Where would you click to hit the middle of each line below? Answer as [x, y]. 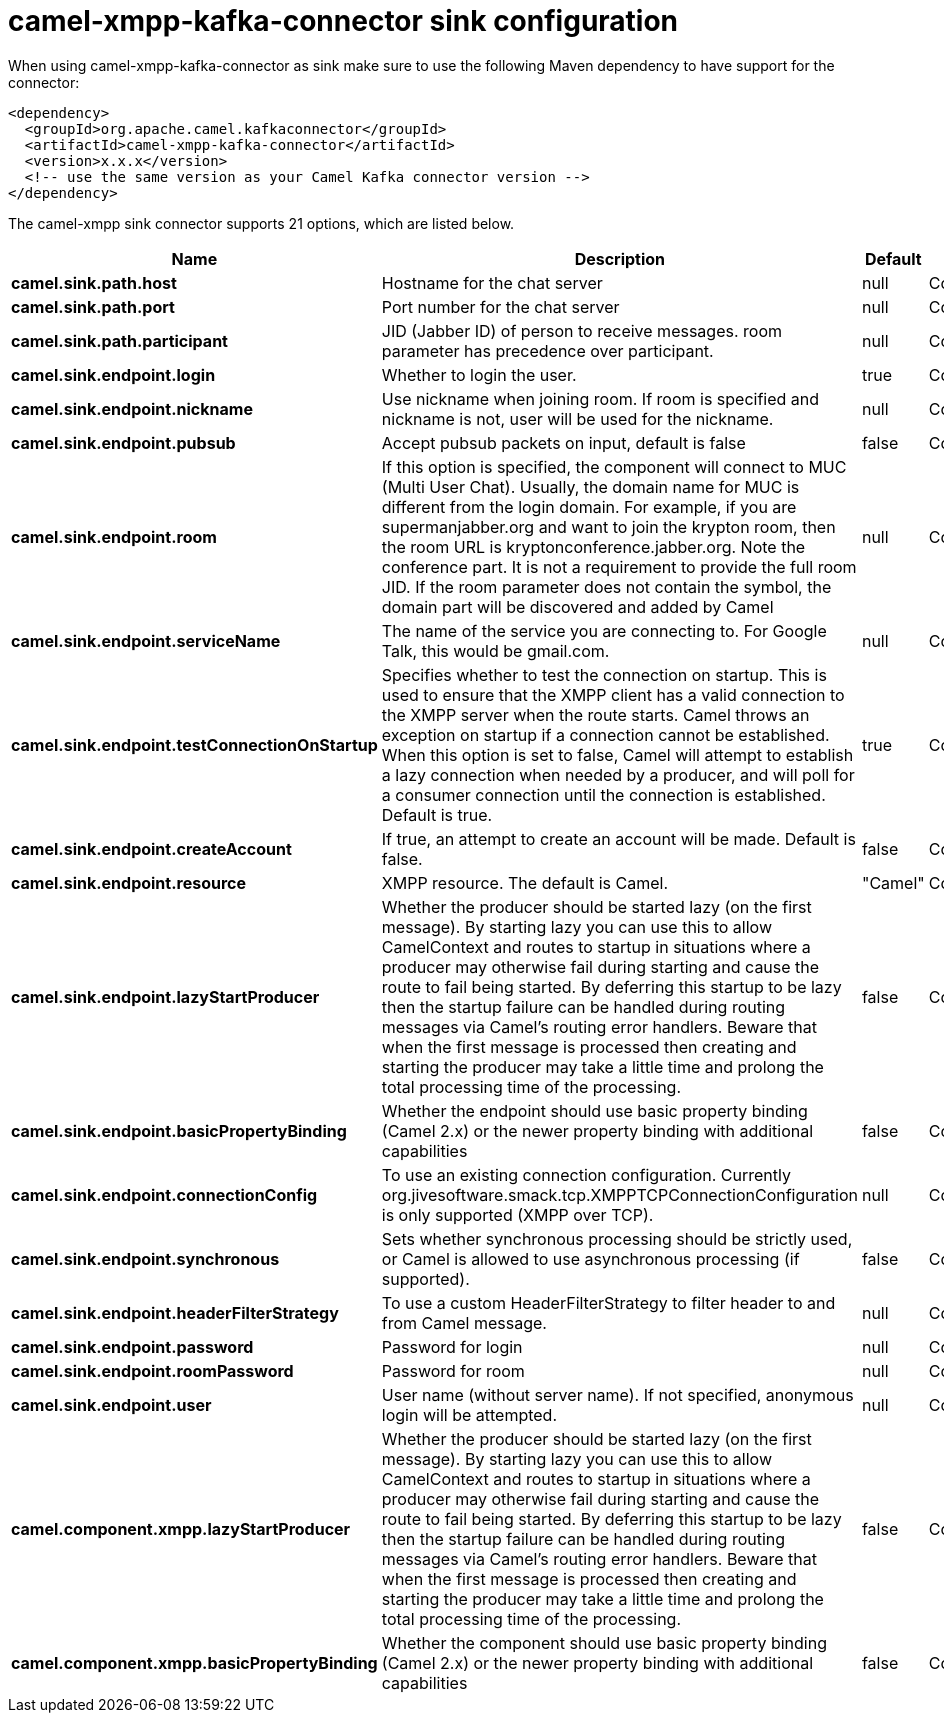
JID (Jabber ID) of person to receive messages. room [581, 330]
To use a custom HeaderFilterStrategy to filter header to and [608, 1302]
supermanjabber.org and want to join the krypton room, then [608, 526]
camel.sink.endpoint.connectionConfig [164, 1194]
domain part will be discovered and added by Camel [577, 606]
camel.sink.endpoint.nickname [132, 408]
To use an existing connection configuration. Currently [586, 1174]
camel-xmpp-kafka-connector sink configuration [343, 21]
